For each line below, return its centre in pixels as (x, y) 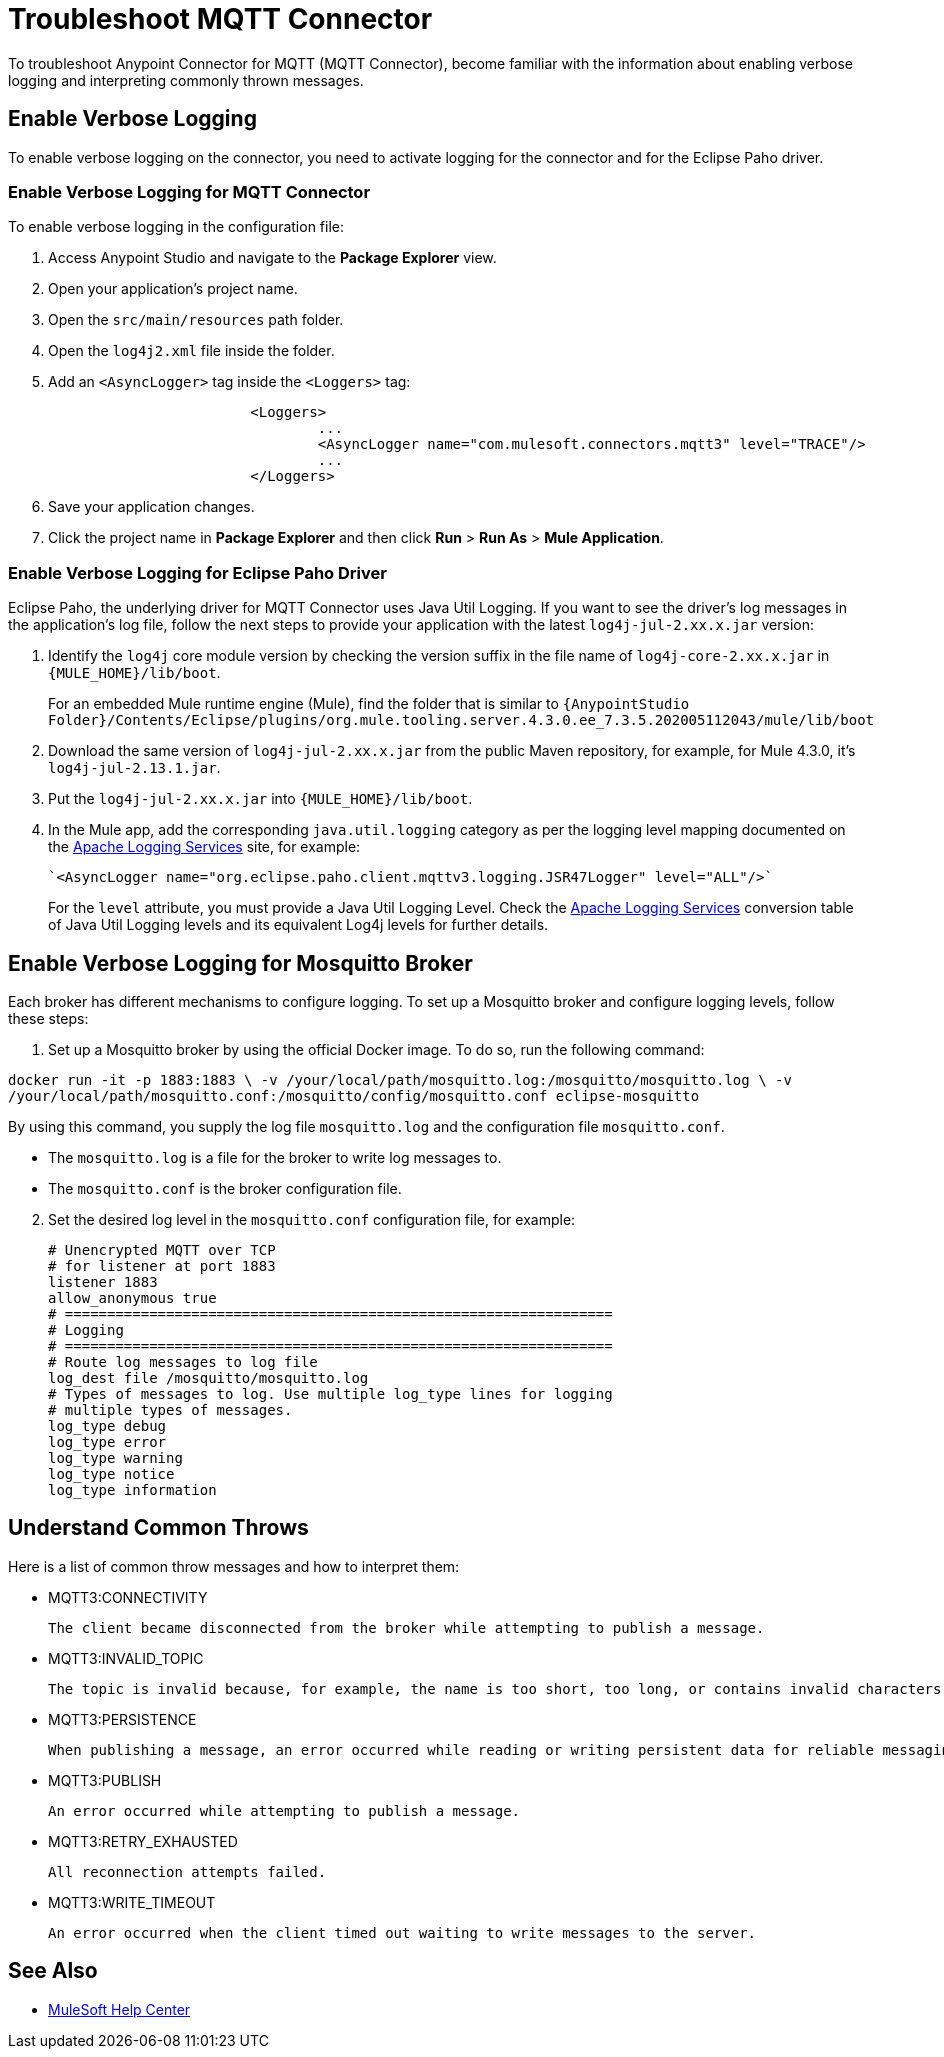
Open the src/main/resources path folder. (196, 320)
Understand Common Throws (158, 1528)
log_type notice (111, 1473)
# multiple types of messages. (170, 1409)
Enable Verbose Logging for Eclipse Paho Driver (197, 572)
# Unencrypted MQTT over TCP (162, 1249)
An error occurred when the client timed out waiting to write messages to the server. (402, 1932)
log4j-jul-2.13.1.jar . (134, 768)
